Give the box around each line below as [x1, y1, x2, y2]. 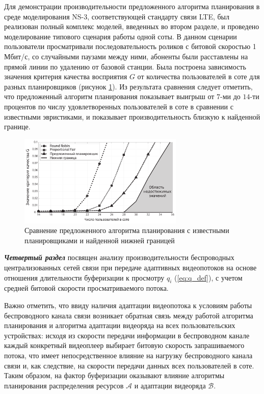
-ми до [220, 91, 241, 102]
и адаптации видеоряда [134, 380, 206, 390]
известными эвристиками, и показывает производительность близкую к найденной [4, 111, 260, 122]
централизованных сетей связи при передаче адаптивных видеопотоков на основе [4, 262, 257, 272]
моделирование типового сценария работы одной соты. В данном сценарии [4, 31, 237, 41]
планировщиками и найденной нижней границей [24, 235, 175, 245]
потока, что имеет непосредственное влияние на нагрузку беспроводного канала [4, 350, 253, 360]
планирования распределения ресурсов [4, 380, 124, 390]
